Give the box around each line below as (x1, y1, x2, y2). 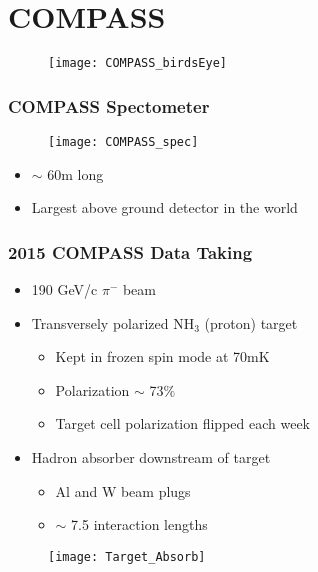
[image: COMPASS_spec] (48, 135, 199, 149)
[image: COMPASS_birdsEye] (48, 56, 227, 71)
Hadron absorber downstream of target (31, 447, 271, 468)
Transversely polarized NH (31, 312, 195, 333)
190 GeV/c (31, 279, 98, 300)
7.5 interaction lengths (71, 514, 208, 535)
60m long (47, 163, 104, 184)
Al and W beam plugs (55, 480, 191, 501)
